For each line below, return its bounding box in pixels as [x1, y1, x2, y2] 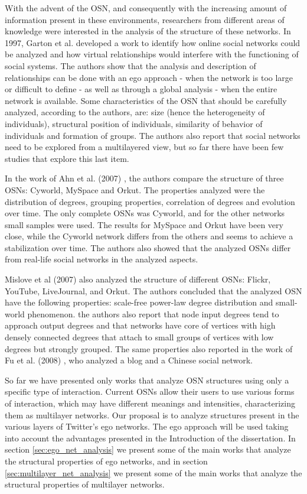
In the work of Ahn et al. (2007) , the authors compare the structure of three [5, 172, 284, 184]
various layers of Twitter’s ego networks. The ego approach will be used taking [5, 420, 289, 433]
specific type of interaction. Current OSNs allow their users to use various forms [5, 385, 295, 398]
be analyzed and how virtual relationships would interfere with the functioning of [5, 48, 299, 60]
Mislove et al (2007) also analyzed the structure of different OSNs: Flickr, [5, 273, 271, 285]
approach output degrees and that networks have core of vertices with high [5, 319, 276, 331]
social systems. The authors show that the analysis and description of [5, 59, 256, 71]
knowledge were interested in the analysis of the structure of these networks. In [5, 25, 291, 37]
